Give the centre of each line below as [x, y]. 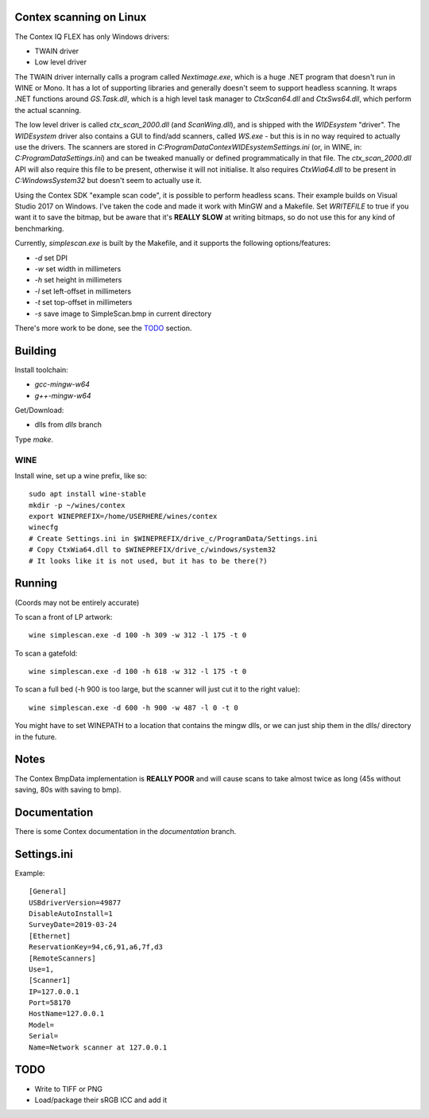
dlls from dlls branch [68, 425]
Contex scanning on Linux [81, 17]
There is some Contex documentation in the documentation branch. [126, 831]
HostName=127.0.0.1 [67, 1014]
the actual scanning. [48, 110]
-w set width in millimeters [78, 269]
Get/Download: [39, 410]
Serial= [44, 1036]
